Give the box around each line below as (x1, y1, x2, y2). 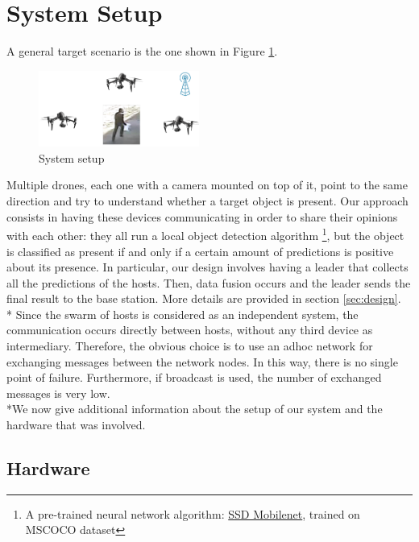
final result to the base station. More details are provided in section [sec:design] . (6, 290, 401, 307)
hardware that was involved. (6, 416, 146, 433)
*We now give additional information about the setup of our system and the (6, 400, 383, 417)
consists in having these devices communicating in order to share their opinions (6, 208, 398, 225)
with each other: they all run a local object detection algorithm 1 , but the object (6, 225, 404, 243)
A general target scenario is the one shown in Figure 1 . (6, 43, 278, 60)
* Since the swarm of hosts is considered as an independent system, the (6, 305, 359, 322)
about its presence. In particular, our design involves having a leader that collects (6, 259, 409, 275)
